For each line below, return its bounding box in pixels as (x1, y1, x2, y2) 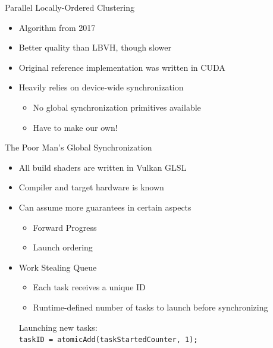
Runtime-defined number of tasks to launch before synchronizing (33, 300, 268, 313)
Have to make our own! (33, 121, 118, 133)
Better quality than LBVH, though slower (18, 41, 172, 54)
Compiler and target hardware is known (18, 181, 164, 193)
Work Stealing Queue (18, 261, 97, 273)
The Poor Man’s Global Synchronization (5, 141, 152, 153)
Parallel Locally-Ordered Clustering (5, 1, 135, 13)
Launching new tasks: (18, 321, 98, 333)
